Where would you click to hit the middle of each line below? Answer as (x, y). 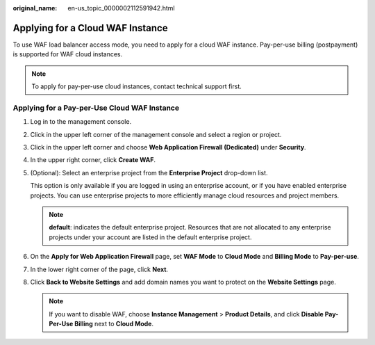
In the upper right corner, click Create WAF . (93, 160)
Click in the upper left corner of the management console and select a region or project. (156, 134)
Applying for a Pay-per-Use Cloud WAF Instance (96, 108)
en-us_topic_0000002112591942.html (121, 8)
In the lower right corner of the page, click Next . (99, 269)
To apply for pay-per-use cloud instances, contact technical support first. (137, 86)
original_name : (35, 8)
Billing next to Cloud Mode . (114, 324)
